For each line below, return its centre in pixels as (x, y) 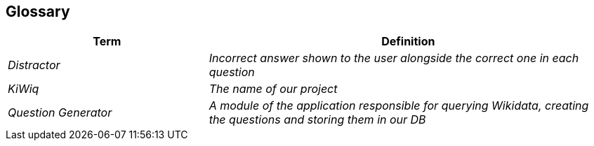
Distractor (34, 65)
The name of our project (273, 89)
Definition (408, 42)
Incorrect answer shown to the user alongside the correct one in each (394, 58)
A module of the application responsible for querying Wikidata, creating (399, 106)
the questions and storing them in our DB (317, 120)
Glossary (38, 12)
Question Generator (60, 113)
